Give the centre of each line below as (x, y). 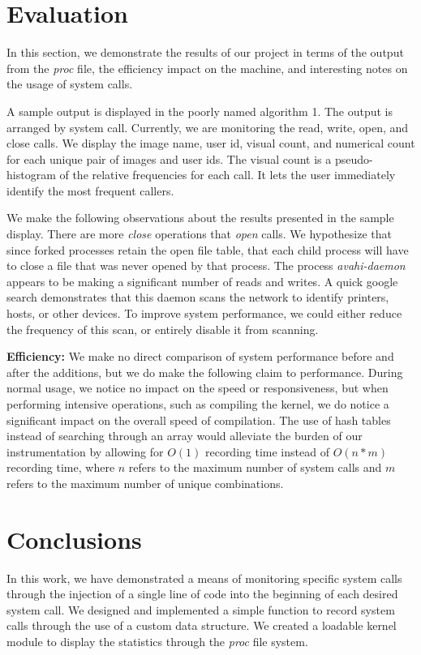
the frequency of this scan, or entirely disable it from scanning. (163, 329)
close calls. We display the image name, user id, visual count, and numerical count (211, 143)
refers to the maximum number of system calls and (255, 467)
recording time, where (61, 467)
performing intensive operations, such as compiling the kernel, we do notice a (198, 404)
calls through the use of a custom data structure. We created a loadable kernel (202, 625)
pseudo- (354, 158)
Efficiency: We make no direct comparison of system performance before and (200, 356)
